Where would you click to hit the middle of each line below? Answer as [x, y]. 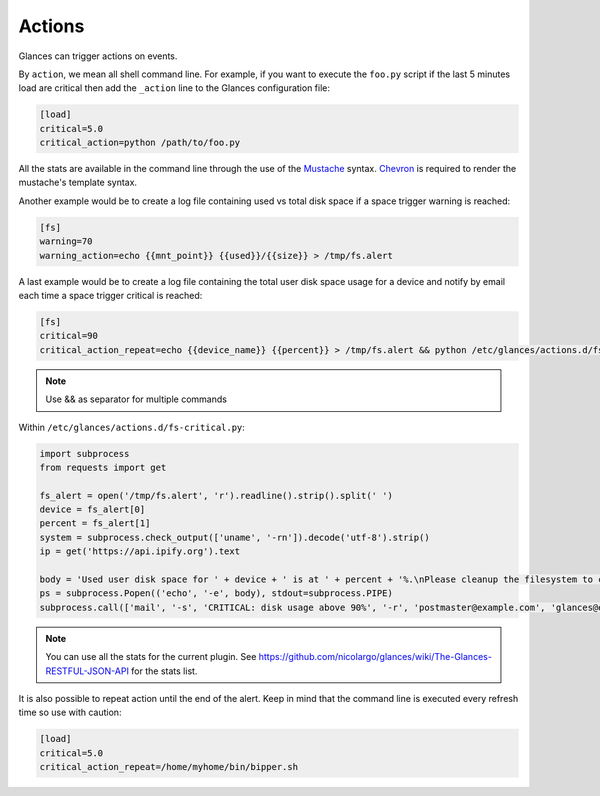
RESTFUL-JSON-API [87, 671]
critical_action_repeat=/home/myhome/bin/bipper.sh [169, 767]
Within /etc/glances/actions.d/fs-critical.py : [131, 427]
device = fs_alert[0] [92, 509]
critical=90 [69, 336]
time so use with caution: [70, 712]
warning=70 [66, 241]
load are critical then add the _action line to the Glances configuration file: [174, 88]
